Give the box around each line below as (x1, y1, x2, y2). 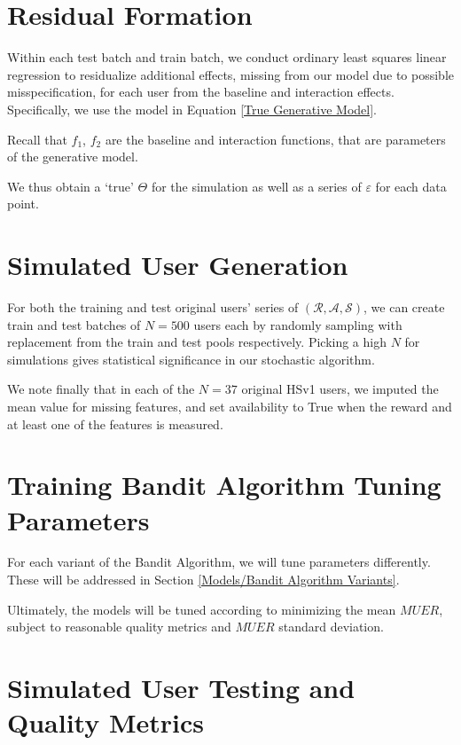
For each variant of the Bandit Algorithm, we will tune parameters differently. (7, 553, 431, 571)
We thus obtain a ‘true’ (7, 176, 134, 195)
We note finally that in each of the (7, 380, 195, 398)
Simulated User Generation (7, 247, 348, 283)
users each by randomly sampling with (193, 315, 402, 333)
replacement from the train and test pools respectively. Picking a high (7, 333, 387, 351)
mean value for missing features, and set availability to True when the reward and (7, 396, 452, 415)
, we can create (363, 298, 445, 316)
